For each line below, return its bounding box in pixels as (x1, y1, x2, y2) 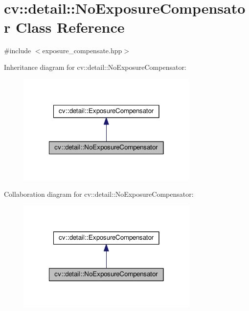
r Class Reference (4, 17, 125, 37)
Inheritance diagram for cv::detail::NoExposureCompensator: (4, 62, 186, 72)
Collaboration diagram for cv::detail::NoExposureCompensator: (4, 188, 194, 199)
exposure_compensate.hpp (42, 45, 122, 56)
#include (4, 45, 31, 56)
